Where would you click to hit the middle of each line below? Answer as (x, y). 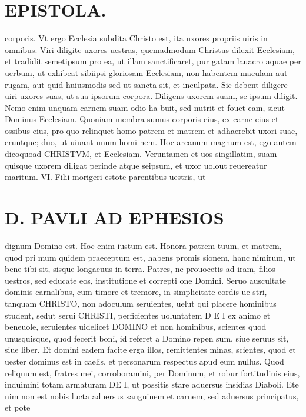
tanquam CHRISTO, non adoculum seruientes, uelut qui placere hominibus (141, 303)
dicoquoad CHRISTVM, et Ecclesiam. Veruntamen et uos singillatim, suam (141, 154)
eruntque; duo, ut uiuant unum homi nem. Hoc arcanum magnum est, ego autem (151, 142)
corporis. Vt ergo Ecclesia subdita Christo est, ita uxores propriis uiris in (136, 38)
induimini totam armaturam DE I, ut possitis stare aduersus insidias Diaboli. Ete (152, 384)
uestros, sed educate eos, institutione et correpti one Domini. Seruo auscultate (145, 280)
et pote (18, 407)
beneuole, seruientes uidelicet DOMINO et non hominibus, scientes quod (136, 326)
